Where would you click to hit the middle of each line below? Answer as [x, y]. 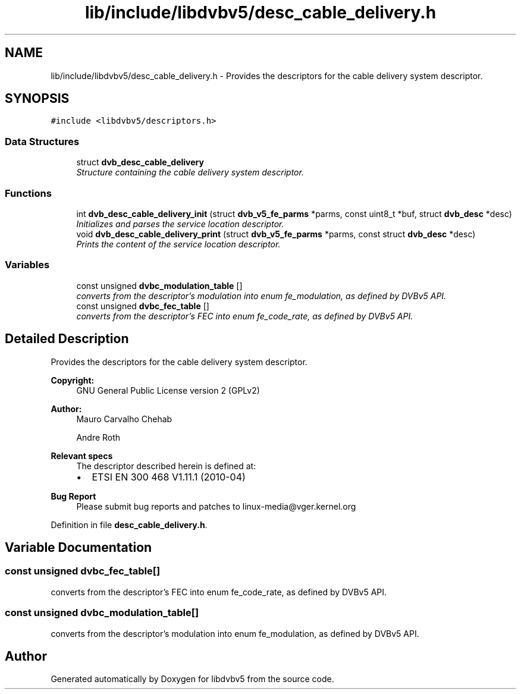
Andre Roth [98, 437]
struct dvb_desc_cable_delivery [140, 162]
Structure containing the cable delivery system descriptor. [190, 172]
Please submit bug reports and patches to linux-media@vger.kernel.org [216, 506]
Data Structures [42, 141]
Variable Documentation [79, 547]
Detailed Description [67, 339]
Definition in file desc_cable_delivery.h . [129, 525]
